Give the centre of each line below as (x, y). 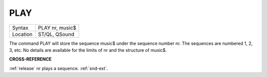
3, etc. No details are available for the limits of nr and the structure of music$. (88, 50)
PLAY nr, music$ (57, 28)
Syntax (20, 28)
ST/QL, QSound (56, 34)
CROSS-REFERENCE (30, 59)
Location (22, 34)
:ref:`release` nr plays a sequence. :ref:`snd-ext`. (59, 68)
